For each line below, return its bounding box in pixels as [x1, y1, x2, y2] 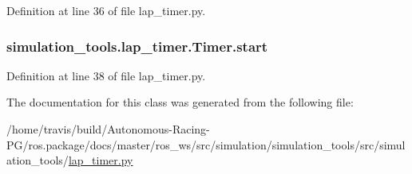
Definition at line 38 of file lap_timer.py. [6, 67, 206, 83]
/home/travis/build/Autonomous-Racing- [6, 121, 210, 137]
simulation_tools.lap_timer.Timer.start [6, 36, 268, 56]
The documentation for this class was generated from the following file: [6, 94, 354, 110]
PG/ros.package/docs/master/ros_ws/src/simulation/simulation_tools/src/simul [6, 136, 406, 153]
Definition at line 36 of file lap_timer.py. [6, 2, 206, 18]
